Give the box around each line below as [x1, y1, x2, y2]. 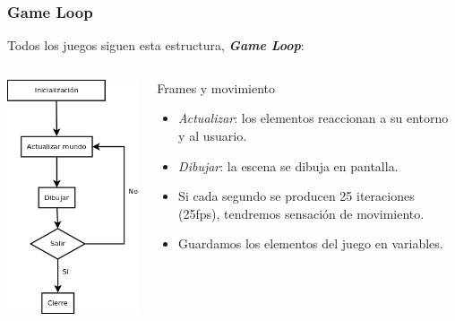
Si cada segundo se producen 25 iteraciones [178, 187, 415, 205]
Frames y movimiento [157, 78, 276, 97]
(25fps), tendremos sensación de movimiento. [178, 204, 425, 222]
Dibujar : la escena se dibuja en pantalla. [178, 156, 399, 175]
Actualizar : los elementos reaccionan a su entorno [178, 108, 449, 127]
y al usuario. [178, 126, 247, 144]
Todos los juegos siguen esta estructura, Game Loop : [7, 36, 305, 55]
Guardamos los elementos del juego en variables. [178, 234, 443, 253]
